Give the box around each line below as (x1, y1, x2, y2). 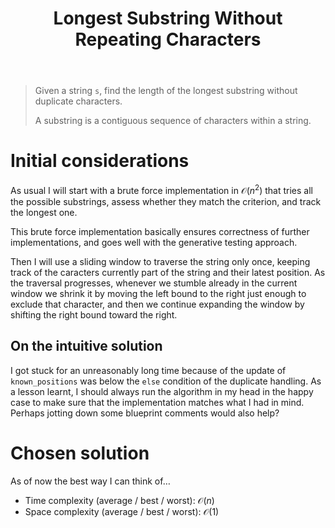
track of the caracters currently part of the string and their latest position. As (10, 266, 326, 278)
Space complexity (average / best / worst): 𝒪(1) (24, 505, 220, 517)
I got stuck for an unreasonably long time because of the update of (10, 364, 287, 376)
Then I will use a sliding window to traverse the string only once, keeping (10, 255, 311, 267)
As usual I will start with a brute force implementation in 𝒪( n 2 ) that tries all (10, 183, 313, 196)
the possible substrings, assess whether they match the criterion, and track (10, 195, 322, 207)
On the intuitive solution (10, 338, 163, 355)
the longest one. (10, 206, 78, 218)
